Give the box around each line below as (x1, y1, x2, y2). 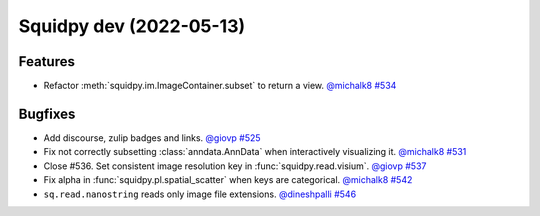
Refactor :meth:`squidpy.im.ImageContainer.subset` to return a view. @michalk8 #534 (43, 80, 397, 92)
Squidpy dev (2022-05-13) (18, 15, 246, 37)
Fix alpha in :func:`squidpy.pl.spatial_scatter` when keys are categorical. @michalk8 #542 (43, 174, 413, 186)
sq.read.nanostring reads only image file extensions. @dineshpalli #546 (43, 188, 357, 200)
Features (18, 53, 75, 70)
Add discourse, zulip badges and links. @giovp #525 (43, 131, 261, 144)
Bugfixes (18, 105, 76, 122)
